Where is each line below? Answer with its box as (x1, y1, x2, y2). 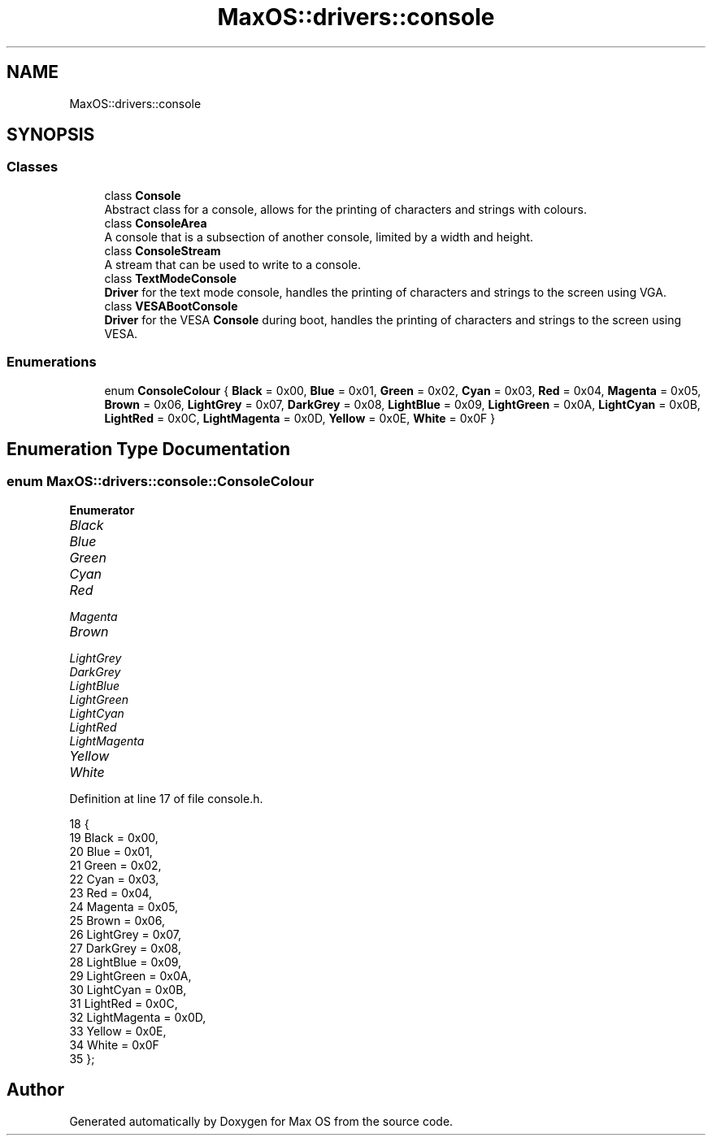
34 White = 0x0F (69, 1037, 159, 1052)
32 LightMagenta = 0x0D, (69, 1010, 206, 1024)
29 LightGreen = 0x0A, (69, 968, 192, 983)
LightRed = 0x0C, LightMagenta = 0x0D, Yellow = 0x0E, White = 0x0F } (104, 410, 496, 425)
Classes (7, 158, 59, 176)
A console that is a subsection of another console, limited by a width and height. (104, 229, 534, 244)
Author (7, 1079, 64, 1101)
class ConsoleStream (104, 243, 221, 258)
